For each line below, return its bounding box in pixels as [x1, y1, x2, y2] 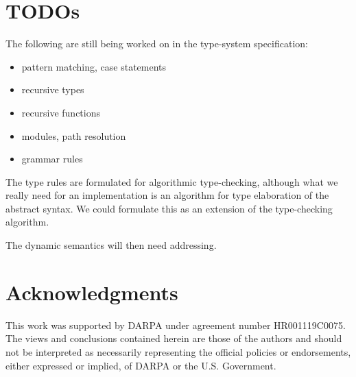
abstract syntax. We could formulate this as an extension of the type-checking [5, 201, 333, 215]
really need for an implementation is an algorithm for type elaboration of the [5, 188, 329, 202]
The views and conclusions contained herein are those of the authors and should [5, 331, 342, 345]
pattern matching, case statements [21, 59, 167, 73]
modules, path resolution [21, 128, 126, 143]
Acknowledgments [5, 278, 178, 306]
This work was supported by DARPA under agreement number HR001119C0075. [5, 317, 346, 332]
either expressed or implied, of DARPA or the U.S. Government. [5, 358, 276, 372]
